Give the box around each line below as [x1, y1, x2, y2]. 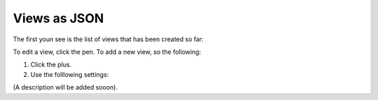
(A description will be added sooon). [13, 83, 118, 92]
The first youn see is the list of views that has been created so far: [13, 35, 204, 43]
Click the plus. [30, 60, 72, 69]
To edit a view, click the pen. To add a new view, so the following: [13, 48, 202, 56]
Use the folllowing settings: [30, 70, 109, 78]
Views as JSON [13, 10, 104, 26]
